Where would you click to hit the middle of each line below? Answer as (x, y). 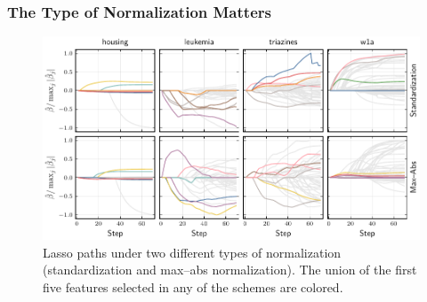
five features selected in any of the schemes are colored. (193, 286)
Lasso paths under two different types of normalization (192, 252)
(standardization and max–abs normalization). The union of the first (230, 270)
